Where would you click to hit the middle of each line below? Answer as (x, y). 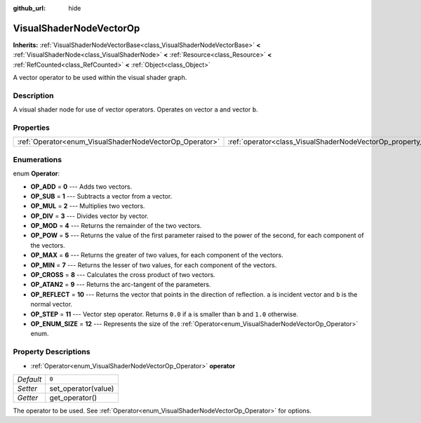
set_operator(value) (82, 388)
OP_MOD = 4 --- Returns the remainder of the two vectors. (116, 226)
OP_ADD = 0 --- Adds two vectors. (81, 187)
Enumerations (38, 159)
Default (29, 379)
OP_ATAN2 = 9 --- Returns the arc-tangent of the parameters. (121, 285)
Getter (28, 398)
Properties (32, 128)
